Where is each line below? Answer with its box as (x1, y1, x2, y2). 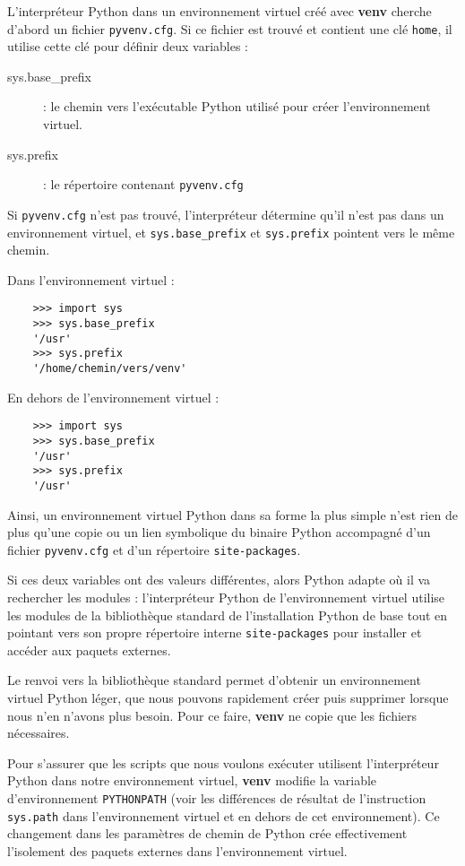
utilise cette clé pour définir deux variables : (7, 37, 248, 56)
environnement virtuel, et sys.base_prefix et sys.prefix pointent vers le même (7, 222, 455, 241)
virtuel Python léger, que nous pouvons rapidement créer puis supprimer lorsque (7, 688, 449, 706)
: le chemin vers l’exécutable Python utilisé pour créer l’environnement (43, 97, 431, 116)
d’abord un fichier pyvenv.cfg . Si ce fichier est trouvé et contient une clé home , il (7, 19, 452, 38)
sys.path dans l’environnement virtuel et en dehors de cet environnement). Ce (7, 806, 440, 825)
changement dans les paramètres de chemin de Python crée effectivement (7, 824, 408, 843)
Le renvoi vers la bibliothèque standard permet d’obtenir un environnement (7, 671, 421, 689)
